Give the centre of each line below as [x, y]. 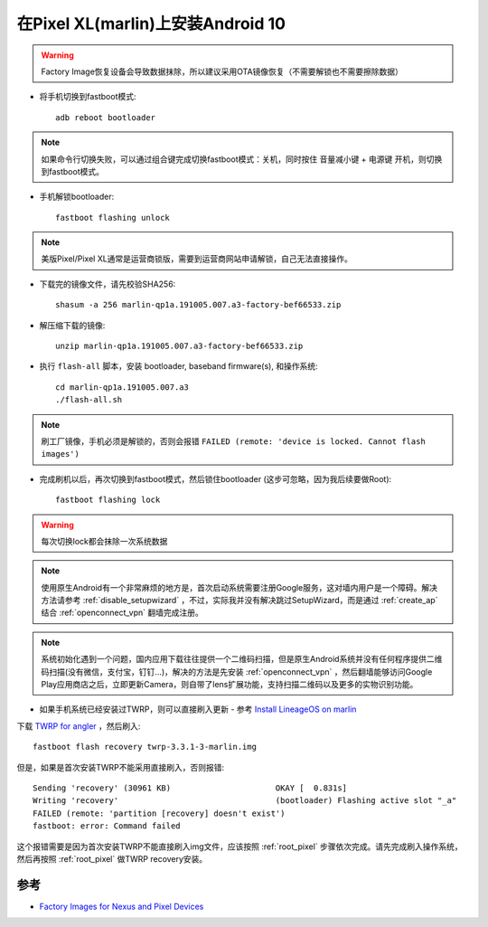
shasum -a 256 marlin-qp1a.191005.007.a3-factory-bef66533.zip [198, 305]
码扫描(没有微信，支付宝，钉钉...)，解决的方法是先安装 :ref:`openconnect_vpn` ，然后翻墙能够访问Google [237, 672]
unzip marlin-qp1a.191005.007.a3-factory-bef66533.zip [179, 346]
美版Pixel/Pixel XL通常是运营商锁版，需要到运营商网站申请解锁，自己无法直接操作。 [197, 259]
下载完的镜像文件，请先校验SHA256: [108, 284]
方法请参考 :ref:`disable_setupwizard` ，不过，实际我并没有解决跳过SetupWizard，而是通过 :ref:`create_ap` [239, 601]
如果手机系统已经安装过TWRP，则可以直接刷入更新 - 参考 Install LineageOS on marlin [198, 709]
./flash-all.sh [89, 400]
